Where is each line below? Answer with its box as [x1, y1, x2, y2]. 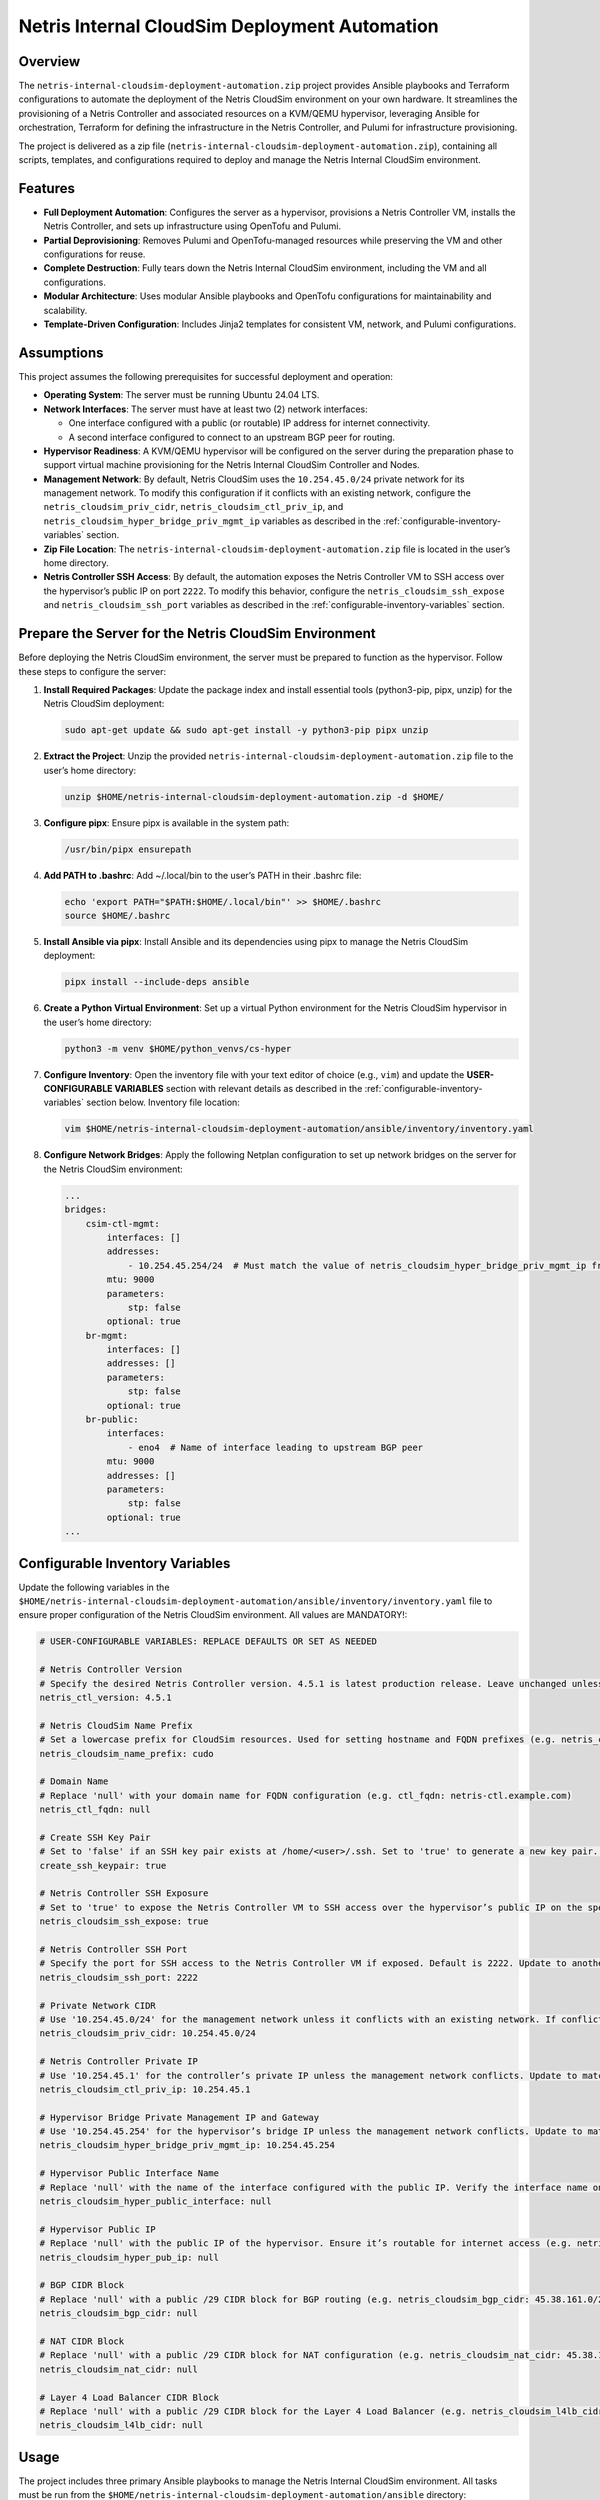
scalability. [43, 304, 88, 316]
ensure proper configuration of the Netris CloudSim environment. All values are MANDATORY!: [18, 1609, 408, 1621]
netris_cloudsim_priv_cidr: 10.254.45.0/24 [39, 2028, 257, 2039]
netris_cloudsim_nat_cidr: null [39, 2363, 199, 2375]
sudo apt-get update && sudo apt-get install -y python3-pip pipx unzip [64, 725, 429, 736]
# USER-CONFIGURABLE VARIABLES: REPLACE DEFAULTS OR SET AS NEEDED [39, 1636, 378, 1647]
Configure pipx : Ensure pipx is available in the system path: [43, 816, 290, 829]
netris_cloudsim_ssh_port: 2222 [39, 1971, 199, 1983]
